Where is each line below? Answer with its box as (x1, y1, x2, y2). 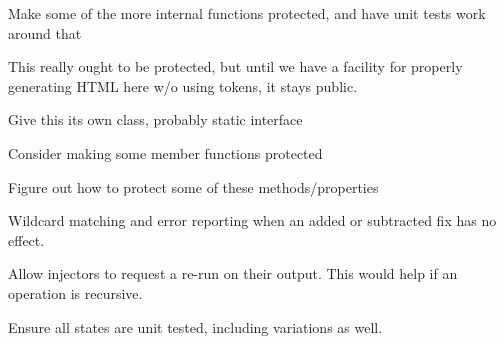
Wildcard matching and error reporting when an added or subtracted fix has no (8, 210, 497, 231)
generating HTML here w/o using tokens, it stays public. (8, 75, 358, 96)
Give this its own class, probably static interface (8, 109, 303, 130)
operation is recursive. (8, 282, 143, 303)
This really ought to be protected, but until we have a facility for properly (8, 56, 463, 77)
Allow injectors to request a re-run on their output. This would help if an (8, 263, 458, 284)
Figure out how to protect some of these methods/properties (8, 176, 379, 197)
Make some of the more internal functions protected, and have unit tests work (8, 3, 486, 23)
